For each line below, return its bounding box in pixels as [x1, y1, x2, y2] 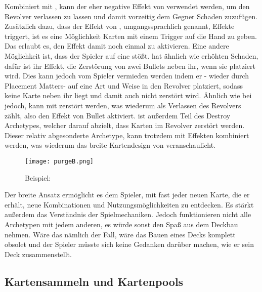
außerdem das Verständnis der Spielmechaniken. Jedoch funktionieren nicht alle [5, 209, 251, 220]
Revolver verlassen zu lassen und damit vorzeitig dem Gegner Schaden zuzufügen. [5, 11, 258, 21]
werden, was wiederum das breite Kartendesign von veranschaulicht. [5, 140, 215, 150]
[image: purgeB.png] [25, 157, 94, 165]
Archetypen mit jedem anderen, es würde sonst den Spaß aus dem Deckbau [5, 219, 238, 229]
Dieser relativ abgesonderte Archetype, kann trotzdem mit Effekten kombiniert [5, 130, 249, 140]
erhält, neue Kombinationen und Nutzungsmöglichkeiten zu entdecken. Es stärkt [5, 199, 254, 210]
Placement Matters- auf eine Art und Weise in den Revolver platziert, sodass [5, 80, 243, 91]
